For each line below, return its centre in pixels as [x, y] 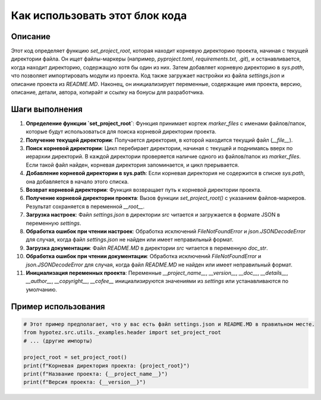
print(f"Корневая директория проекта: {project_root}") [107, 366]
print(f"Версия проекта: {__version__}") [85, 382]
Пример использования [58, 307]
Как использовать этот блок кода [99, 15]
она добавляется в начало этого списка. [77, 182]
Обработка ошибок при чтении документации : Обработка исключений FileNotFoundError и [144, 256]
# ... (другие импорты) [58, 341]
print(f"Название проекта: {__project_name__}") [96, 374]
